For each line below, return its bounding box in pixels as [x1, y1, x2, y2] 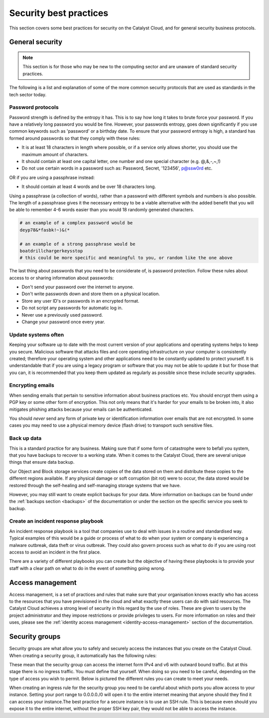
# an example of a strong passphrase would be [19, 241, 135, 247]
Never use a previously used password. [21, 312, 103, 318]
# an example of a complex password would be [19, 220, 133, 226]
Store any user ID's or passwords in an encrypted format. [21, 298, 139, 304]
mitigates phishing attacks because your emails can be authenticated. [9, 406, 153, 412]
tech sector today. [9, 91, 47, 97]
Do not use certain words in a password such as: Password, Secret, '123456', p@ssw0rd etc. [21, 165, 213, 172]
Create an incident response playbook [9, 518, 104, 525]
